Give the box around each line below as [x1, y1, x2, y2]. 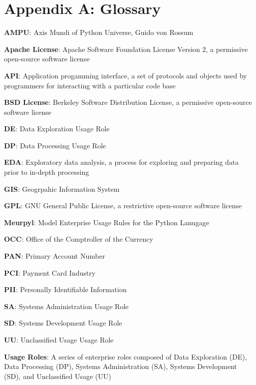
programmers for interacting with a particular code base [4, 80, 176, 90]
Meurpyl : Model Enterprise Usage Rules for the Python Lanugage [4, 217, 209, 227]
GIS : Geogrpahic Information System [4, 183, 120, 194]
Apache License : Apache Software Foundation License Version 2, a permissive [4, 43, 248, 54]
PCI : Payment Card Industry [4, 267, 96, 278]
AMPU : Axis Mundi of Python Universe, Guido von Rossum [4, 27, 194, 37]
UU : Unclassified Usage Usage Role [4, 335, 114, 345]
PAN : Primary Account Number [4, 251, 105, 261]
